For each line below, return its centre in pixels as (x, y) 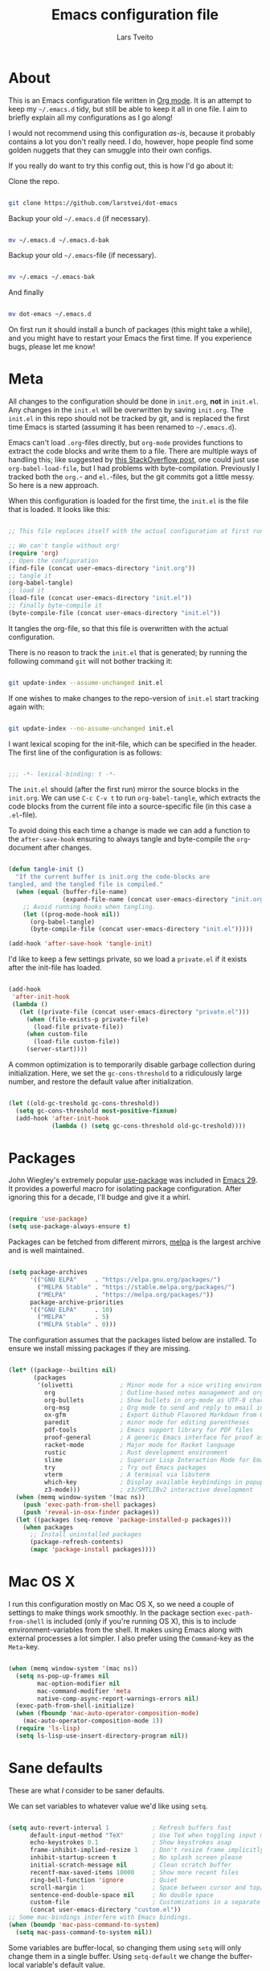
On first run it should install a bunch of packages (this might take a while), (130, 330)
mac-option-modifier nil (79, 1683)
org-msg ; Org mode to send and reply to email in (154, 1408)
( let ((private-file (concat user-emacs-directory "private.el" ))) (134, 1012)
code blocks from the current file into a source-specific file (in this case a (130, 806)
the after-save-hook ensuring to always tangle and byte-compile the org (128, 839)
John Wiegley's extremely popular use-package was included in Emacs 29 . (133, 1180)
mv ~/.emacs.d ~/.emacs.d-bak (59, 240)
